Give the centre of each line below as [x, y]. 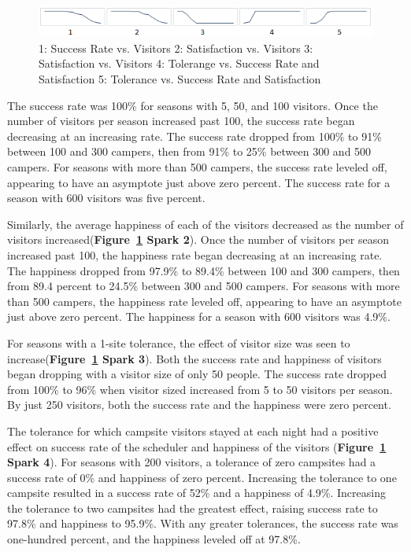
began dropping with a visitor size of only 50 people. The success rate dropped [197, 374]
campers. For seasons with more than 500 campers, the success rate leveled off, [197, 167]
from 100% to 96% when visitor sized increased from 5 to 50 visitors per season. [200, 389]
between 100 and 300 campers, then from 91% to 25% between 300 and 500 [189, 151]
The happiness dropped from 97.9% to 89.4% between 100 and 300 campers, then [204, 270]
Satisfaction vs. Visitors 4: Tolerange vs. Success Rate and [179, 63]
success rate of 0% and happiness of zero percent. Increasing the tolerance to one [202, 477]
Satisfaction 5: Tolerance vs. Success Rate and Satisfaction [180, 79]
